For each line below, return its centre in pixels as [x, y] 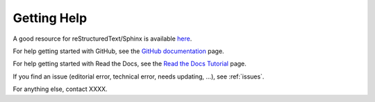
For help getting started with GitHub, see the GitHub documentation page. [119, 51]
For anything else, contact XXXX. [60, 89]
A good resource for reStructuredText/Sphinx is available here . [102, 39]
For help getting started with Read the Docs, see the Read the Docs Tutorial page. [130, 64]
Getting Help [50, 18]
